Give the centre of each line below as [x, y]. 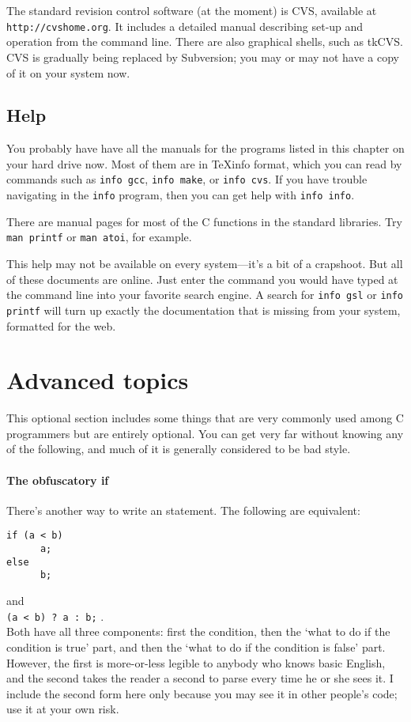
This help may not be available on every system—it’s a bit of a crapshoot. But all [205, 264]
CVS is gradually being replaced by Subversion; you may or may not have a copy [203, 57]
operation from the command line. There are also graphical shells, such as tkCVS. [205, 42]
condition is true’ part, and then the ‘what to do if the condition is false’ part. [196, 646]
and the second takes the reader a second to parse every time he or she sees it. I [200, 678]
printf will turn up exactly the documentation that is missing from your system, [204, 310]
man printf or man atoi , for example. [99, 237]
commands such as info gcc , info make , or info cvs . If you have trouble [187, 179]
